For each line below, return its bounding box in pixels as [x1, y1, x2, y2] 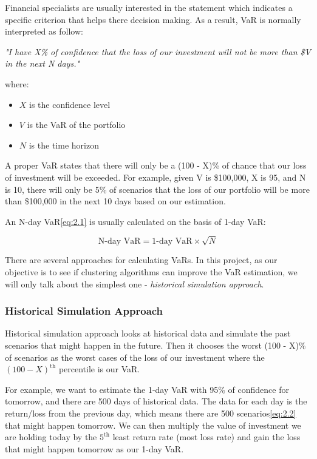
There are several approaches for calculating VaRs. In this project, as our [5, 253, 278, 266]
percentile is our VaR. [58, 363, 140, 375]
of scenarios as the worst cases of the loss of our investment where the [5, 350, 265, 363]
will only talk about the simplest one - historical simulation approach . [5, 277, 264, 290]
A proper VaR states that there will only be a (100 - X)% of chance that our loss [5, 159, 307, 172]
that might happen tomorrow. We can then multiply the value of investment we [5, 418, 301, 431]
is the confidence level [29, 98, 111, 110]
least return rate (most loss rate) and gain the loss [112, 431, 301, 443]
